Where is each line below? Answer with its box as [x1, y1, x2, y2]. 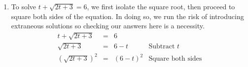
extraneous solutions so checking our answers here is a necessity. [11, 21, 205, 31]
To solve [11, 1, 36, 11]
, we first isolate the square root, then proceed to [87, 1, 235, 11]
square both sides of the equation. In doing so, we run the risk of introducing [11, 11, 244, 21]
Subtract [148, 43, 175, 50]
